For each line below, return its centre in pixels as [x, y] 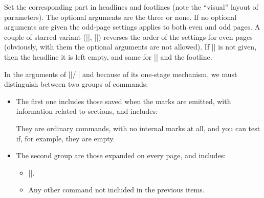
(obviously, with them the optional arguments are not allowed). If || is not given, [130, 47]
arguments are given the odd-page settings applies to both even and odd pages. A [132, 27]
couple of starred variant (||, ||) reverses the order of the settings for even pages [128, 36]
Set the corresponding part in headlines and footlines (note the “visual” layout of [131, 7]
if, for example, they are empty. [65, 138]
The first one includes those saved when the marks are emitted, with [124, 101]
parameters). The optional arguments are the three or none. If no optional [120, 17]
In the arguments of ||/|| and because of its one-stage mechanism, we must [121, 74]
